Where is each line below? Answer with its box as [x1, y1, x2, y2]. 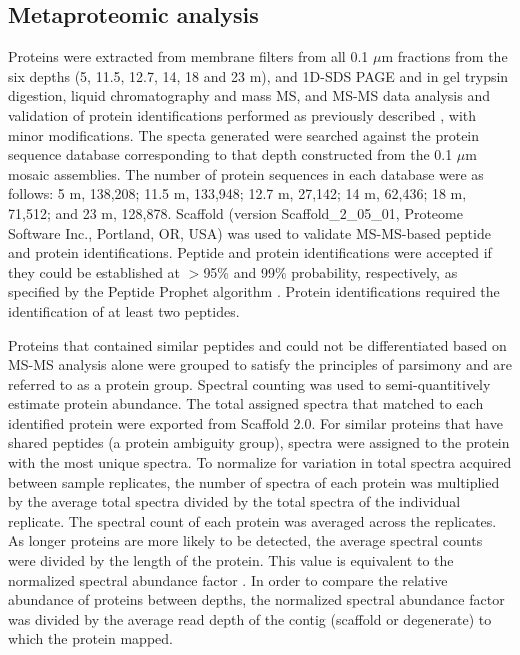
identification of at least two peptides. [8, 300, 240, 321]
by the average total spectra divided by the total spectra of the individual [8, 491, 461, 512]
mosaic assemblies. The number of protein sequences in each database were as [8, 163, 484, 184]
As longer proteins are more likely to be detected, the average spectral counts [8, 530, 483, 551]
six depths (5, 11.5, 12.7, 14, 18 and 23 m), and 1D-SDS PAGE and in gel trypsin [8, 65, 509, 86]
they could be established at [8, 261, 181, 282]
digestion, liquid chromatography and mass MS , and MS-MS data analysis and [8, 85, 490, 106]
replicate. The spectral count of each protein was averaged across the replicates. [8, 510, 497, 531]
